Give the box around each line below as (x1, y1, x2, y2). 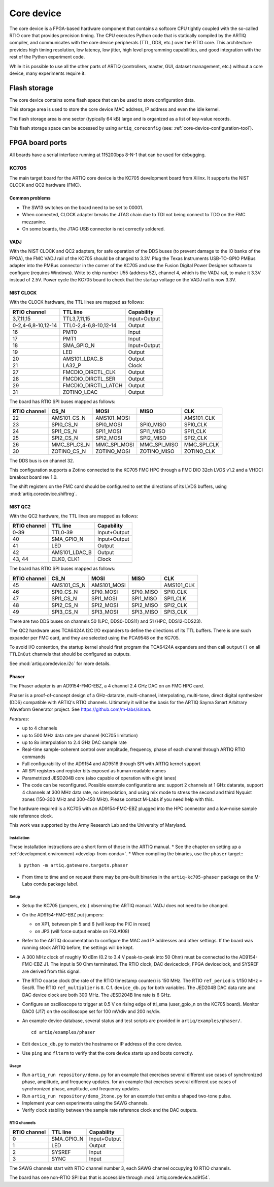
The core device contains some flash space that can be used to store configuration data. (9, 97, 195, 103)
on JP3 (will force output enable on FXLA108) (35, 928, 129, 934)
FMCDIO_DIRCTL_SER (62, 375, 116, 382)
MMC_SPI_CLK (184, 441, 219, 448)
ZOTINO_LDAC (62, 388, 98, 395)
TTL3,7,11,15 (62, 315, 91, 322)
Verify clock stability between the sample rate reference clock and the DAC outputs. (22, 1107, 198, 1113)
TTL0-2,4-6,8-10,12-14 (62, 322, 117, 329)
